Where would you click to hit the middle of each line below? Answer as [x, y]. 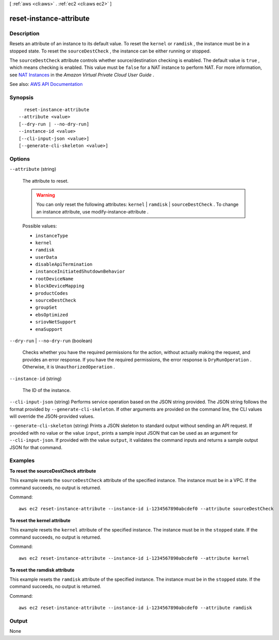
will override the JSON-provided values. [52, 416]
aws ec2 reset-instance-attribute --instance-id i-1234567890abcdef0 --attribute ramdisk [135, 608]
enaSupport [49, 329]
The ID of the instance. [47, 390]
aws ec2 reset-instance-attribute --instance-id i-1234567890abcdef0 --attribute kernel [134, 558]
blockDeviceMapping [60, 286]
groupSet [46, 308]
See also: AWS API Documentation [46, 84]
